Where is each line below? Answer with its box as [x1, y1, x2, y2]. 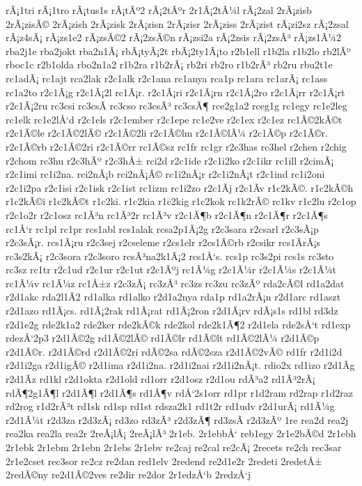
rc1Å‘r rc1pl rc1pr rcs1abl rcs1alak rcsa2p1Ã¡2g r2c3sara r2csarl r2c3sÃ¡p [6, 221, 319, 236]
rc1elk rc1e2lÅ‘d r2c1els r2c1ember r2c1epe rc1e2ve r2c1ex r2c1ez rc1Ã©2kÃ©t [6, 112, 343, 126]
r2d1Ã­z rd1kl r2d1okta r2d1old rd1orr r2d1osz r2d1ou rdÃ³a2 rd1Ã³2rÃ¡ [6, 372, 315, 386]
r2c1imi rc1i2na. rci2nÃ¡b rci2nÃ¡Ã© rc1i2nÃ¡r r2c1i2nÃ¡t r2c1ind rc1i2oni [6, 167, 325, 181]
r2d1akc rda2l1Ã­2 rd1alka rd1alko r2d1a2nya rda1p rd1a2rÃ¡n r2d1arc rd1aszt [6, 289, 341, 304]
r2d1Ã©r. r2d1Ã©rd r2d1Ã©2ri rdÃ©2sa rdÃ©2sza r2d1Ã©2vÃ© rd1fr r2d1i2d [6, 344, 343, 358]
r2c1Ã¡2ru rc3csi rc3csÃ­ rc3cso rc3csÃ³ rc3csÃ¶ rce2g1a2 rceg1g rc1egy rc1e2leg [6, 98, 347, 113]
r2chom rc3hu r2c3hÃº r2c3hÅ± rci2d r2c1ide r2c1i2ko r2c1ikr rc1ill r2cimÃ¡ [6, 153, 334, 167]
